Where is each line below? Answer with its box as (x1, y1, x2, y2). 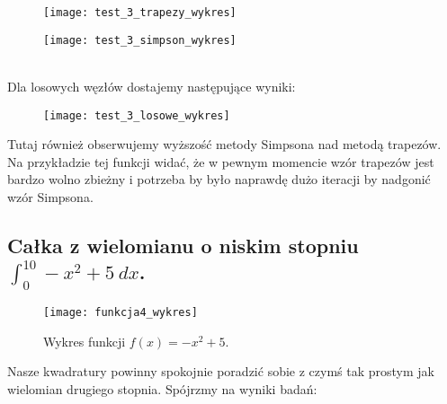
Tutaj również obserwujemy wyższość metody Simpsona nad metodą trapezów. (7, 135, 442, 154)
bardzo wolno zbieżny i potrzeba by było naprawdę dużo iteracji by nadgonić (7, 170, 431, 189)
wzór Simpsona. (7, 187, 94, 206)
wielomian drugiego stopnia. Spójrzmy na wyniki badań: (7, 379, 317, 398)
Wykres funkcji (43, 331, 126, 350)
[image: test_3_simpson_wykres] (43, 33, 237, 47)
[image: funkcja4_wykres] (43, 305, 198, 319)
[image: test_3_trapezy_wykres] (43, 6, 237, 19)
